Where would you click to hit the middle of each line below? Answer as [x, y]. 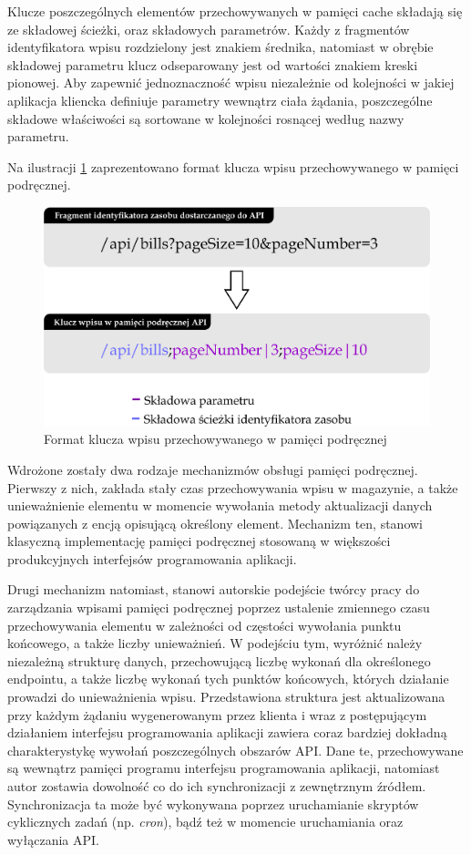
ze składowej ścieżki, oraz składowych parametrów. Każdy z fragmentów [209, 29]
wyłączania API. [53, 839]
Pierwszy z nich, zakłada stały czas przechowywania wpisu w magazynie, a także [233, 487]
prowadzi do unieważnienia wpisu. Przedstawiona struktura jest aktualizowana [226, 697]
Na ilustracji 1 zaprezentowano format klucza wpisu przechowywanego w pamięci [233, 166]
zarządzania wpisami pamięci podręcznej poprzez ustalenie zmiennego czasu [219, 608]
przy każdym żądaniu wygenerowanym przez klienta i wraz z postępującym [217, 714]
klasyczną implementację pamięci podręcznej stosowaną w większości [199, 541]
